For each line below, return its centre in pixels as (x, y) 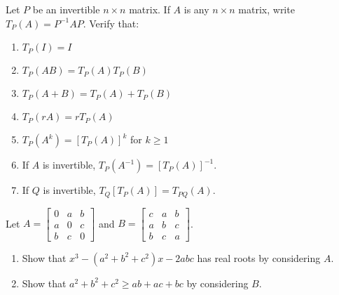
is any (196, 9)
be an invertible (66, 9)
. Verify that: (111, 23)
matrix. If (150, 9)
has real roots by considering (259, 257)
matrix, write (267, 9)
